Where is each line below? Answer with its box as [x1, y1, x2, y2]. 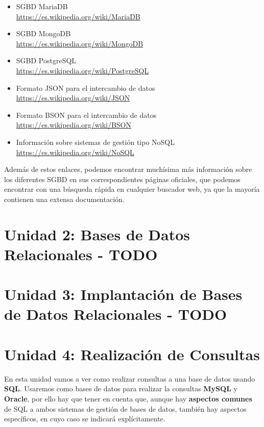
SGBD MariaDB [16, 1, 68, 11]
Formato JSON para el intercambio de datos [16, 82, 155, 93]
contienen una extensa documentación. [4, 193, 125, 204]
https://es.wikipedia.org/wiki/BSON [16, 119, 131, 130]
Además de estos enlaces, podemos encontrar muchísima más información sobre [4, 164, 252, 174]
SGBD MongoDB [16, 28, 71, 39]
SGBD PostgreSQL [16, 55, 77, 66]
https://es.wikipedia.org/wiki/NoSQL [16, 146, 134, 157]
